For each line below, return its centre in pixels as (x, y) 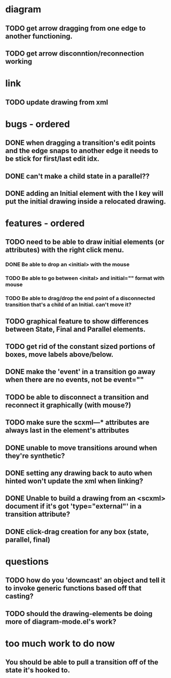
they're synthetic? (35, 456)
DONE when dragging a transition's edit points (80, 143)
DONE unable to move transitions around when (81, 448)
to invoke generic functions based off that (74, 588)
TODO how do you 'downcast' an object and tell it (86, 580)
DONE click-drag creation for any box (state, (77, 532)
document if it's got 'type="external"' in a (74, 506)
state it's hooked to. (38, 670)
